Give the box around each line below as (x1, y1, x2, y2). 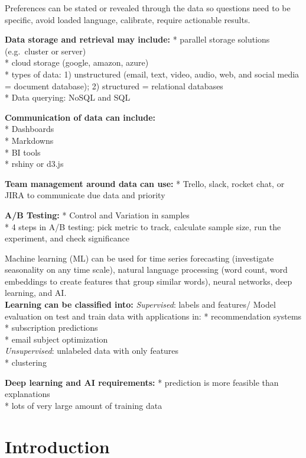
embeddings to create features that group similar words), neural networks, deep (5, 275, 292, 287)
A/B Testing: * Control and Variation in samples (5, 208, 190, 221)
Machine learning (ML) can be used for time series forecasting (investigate (5, 251, 274, 264)
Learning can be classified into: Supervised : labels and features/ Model (5, 298, 276, 311)
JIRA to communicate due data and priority (5, 189, 165, 201)
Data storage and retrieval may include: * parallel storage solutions (5, 33, 270, 46)
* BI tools (5, 146, 41, 158)
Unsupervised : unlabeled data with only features (5, 344, 179, 357)
